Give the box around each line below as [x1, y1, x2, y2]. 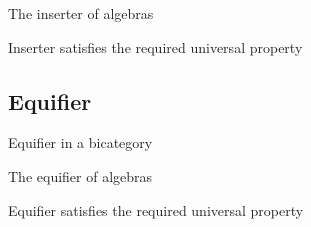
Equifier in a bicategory [8, 132, 153, 153]
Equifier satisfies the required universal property [8, 199, 304, 220]
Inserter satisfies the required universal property [8, 36, 303, 57]
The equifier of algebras [8, 165, 153, 186]
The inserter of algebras [8, 3, 154, 23]
